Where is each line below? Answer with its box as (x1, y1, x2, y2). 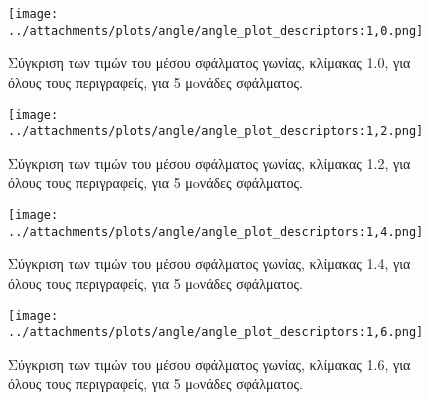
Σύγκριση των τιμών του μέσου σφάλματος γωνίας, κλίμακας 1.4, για (8, 253, 411, 274)
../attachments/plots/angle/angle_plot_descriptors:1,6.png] (8, 325, 424, 340)
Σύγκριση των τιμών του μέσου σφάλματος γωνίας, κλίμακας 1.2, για (8, 152, 411, 173)
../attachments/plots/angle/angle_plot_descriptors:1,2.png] (8, 124, 424, 139)
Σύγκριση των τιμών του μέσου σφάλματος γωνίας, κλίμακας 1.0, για (8, 52, 411, 73)
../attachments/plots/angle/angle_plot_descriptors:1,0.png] (8, 23, 424, 38)
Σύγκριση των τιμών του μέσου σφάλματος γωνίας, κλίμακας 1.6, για (8, 353, 411, 374)
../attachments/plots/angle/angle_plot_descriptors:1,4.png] (8, 224, 424, 239)
